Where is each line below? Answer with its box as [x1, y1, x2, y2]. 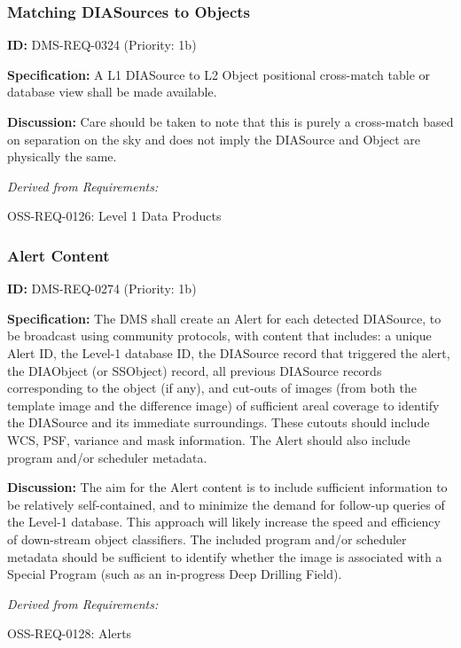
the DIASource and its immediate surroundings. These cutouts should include [7, 413, 430, 432]
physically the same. [7, 147, 117, 166]
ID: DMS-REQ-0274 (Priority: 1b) [7, 279, 197, 298]
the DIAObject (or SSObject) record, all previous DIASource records [7, 361, 382, 379]
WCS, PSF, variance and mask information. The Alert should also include [7, 430, 410, 449]
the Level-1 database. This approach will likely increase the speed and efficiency [7, 512, 441, 531]
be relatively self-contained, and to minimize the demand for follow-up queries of [7, 495, 445, 513]
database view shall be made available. [7, 82, 217, 101]
